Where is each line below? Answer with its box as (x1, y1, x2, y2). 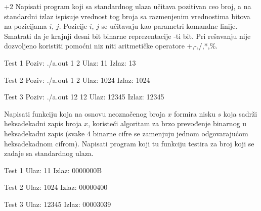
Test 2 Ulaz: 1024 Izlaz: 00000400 (4, 182, 108, 192)
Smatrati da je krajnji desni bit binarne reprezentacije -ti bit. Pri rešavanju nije (4, 30, 251, 41)
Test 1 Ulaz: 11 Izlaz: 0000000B (4, 165, 102, 175)
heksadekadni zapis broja (4, 118, 82, 129)
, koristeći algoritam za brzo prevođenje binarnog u (88, 118, 247, 129)
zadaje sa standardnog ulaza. (4, 148, 94, 159)
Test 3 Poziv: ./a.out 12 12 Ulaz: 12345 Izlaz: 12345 (4, 91, 164, 102)
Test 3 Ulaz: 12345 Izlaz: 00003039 (4, 198, 111, 209)
